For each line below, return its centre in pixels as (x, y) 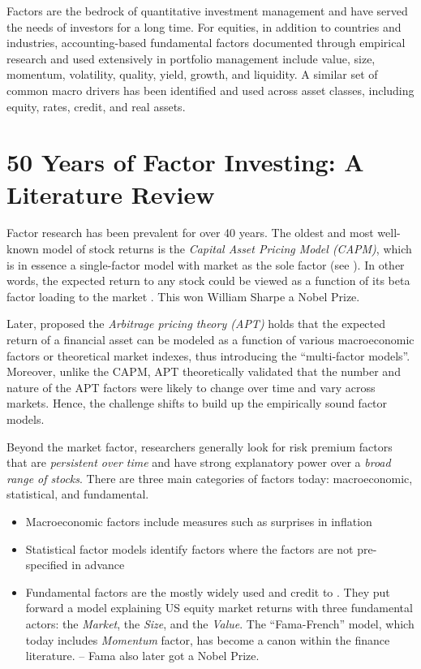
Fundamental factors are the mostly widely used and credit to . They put (208, 591)
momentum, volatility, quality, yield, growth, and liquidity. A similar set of (192, 74)
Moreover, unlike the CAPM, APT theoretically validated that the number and (204, 371)
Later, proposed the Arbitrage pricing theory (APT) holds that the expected (196, 324)
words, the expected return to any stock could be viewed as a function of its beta (208, 281)
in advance (98, 565)
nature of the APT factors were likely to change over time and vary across (191, 387)
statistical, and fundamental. (78, 494)
